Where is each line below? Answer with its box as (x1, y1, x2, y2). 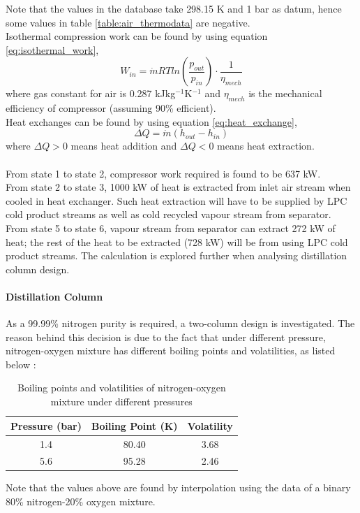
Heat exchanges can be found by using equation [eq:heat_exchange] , (6, 114, 297, 129)
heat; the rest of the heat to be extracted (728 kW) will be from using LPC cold (6, 234, 348, 249)
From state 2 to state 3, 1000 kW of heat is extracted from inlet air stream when (6, 180, 351, 194)
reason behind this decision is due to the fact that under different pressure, (6, 329, 326, 344)
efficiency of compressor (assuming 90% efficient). (6, 101, 216, 115)
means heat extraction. (217, 138, 315, 153)
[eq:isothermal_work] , (6, 42, 99, 57)
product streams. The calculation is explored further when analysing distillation (6, 248, 347, 263)
